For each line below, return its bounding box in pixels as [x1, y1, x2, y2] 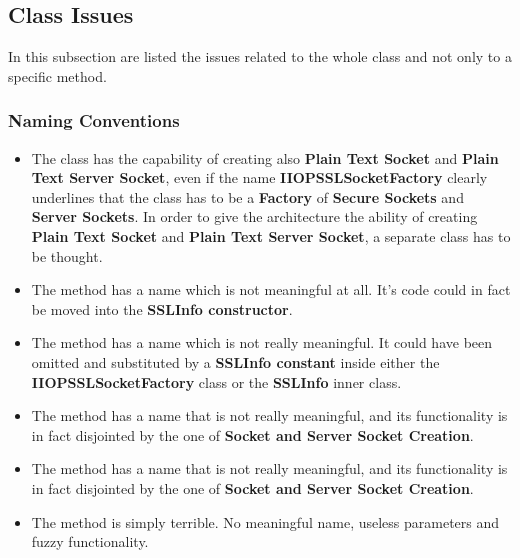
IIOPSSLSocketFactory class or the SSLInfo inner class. [31, 371, 402, 392]
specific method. [8, 65, 107, 86]
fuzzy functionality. [31, 531, 149, 552]
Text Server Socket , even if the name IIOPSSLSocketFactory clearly [31, 167, 488, 188]
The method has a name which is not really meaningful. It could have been [31, 332, 493, 353]
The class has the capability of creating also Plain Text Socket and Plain [31, 147, 499, 168]
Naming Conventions [8, 108, 180, 133]
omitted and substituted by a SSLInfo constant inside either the [31, 351, 440, 372]
